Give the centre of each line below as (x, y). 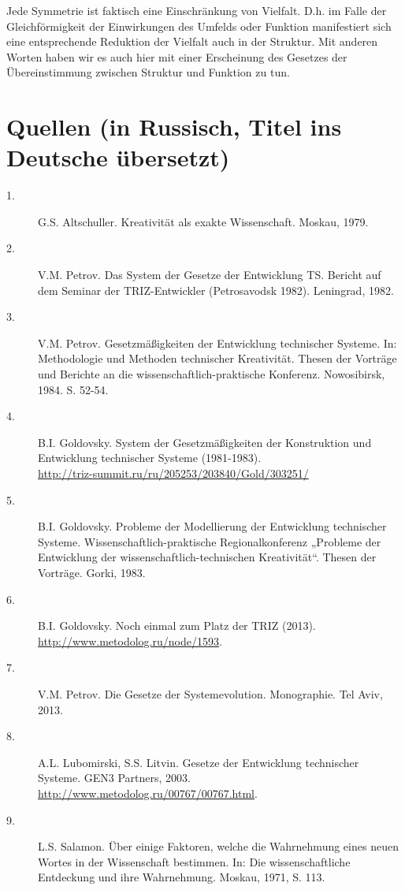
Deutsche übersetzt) (118, 157)
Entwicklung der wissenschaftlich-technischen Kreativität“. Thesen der (207, 557)
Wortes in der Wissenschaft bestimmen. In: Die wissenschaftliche (194, 861)
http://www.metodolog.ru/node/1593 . (130, 641)
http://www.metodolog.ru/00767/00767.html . (148, 793)
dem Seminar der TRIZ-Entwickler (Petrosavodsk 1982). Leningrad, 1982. (216, 290)
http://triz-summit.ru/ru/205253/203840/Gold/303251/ (173, 473)
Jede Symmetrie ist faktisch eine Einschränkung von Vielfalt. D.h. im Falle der (197, 10)
